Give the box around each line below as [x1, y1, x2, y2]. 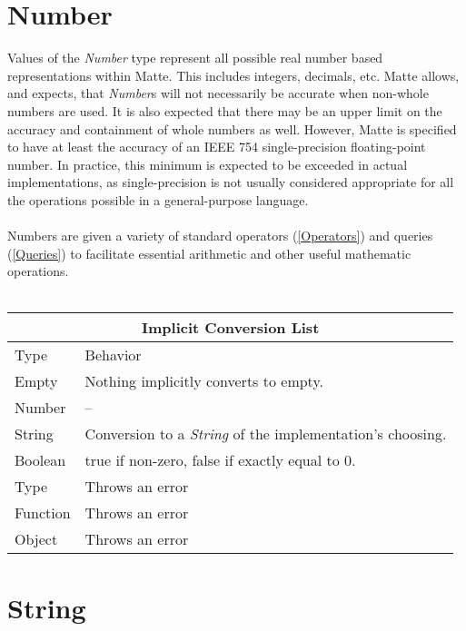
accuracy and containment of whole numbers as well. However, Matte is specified [7, 119, 457, 138]
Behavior [84, 344, 142, 366]
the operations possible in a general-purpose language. [7, 190, 309, 209]
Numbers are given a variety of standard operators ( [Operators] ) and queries [7, 226, 433, 245]
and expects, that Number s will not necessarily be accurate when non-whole [7, 84, 429, 103]
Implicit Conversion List [142, 317, 320, 339]
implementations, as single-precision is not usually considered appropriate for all [7, 173, 454, 192]
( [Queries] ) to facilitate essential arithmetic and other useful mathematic [7, 243, 411, 262]
